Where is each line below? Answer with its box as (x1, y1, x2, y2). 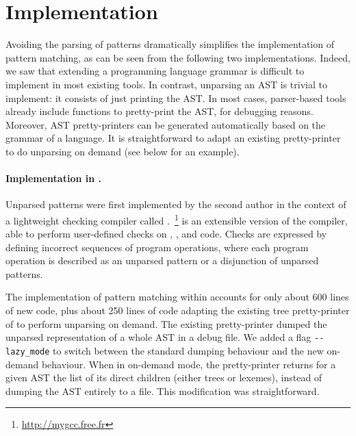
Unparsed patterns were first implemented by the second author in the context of (5, 197, 346, 211)
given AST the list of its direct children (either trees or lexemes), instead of (5, 370, 322, 385)
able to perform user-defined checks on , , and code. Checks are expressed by (5, 227, 327, 241)
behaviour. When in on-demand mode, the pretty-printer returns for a (41, 357, 336, 371)
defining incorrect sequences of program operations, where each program (5, 240, 309, 254)
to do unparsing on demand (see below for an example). (5, 144, 240, 158)
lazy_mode (5, 346, 50, 357)
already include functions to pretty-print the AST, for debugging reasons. (5, 104, 314, 118)
